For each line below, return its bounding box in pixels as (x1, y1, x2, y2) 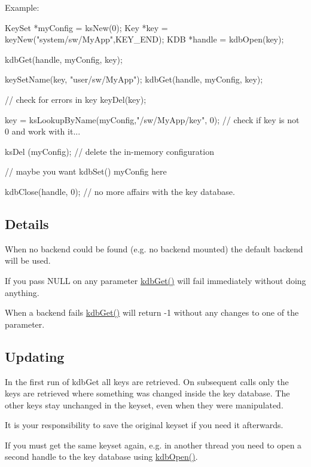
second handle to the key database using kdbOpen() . (5, 450, 198, 463)
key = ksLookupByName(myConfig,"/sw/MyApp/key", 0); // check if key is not (5, 113, 300, 126)
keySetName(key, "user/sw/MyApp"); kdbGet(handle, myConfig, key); (5, 73, 263, 86)
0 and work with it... (5, 125, 81, 138)
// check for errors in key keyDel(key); (5, 93, 147, 105)
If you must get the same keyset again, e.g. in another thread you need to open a (5, 438, 302, 451)
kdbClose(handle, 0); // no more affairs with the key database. (5, 185, 235, 197)
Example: (5, 1, 39, 13)
